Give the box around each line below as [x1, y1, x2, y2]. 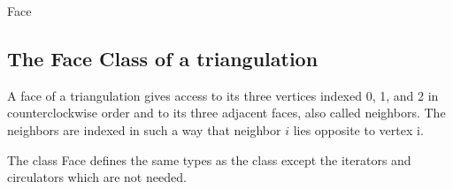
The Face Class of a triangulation [7, 44, 319, 72]
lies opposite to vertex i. [293, 120, 424, 139]
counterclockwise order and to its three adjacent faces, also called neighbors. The [7, 103, 446, 122]
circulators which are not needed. [7, 168, 187, 186]
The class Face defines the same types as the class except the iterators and [7, 150, 411, 169]
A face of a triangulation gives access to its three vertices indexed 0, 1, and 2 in [7, 86, 439, 104]
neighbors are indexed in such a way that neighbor [7, 120, 281, 139]
